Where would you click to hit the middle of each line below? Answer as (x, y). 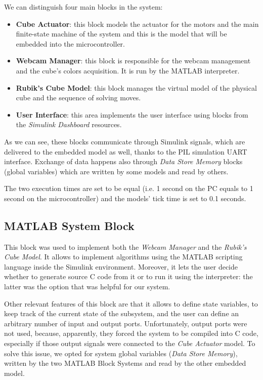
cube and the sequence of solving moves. (78, 98)
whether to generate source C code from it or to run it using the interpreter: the (128, 276)
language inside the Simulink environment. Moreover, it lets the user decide (121, 266)
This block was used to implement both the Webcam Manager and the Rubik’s (125, 246)
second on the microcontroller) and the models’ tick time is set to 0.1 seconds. (125, 198)
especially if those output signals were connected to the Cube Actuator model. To (130, 343)
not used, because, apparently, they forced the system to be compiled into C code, (131, 333)
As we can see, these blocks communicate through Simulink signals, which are (125, 141)
